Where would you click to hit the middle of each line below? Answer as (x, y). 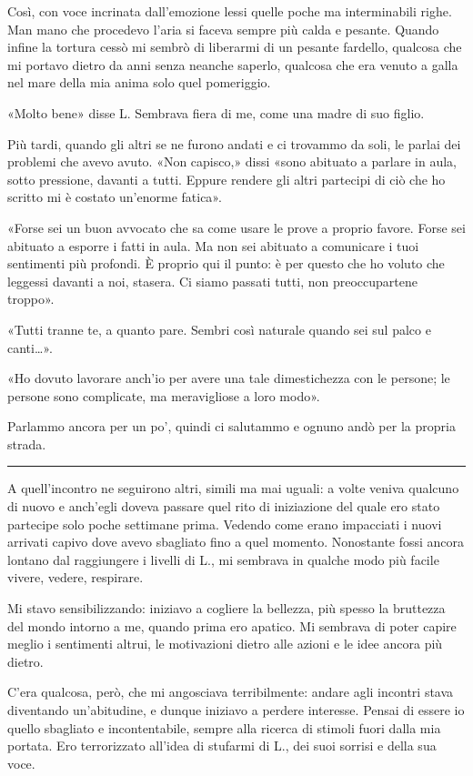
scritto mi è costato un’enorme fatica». (115, 197)
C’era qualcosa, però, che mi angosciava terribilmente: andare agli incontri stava (231, 692)
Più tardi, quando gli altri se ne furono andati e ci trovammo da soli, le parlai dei (234, 143)
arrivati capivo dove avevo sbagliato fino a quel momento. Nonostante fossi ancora (236, 542)
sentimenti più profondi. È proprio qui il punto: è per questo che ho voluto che (226, 263)
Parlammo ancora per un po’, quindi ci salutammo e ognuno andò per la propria (231, 426)
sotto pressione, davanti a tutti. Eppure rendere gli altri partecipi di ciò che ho (226, 179)
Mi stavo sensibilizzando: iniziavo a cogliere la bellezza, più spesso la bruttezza (226, 608)
